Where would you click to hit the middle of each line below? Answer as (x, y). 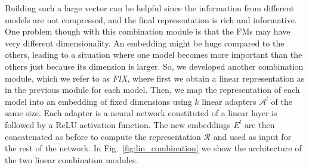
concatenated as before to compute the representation (103, 136)
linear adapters (229, 101)
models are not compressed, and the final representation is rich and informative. (151, 19)
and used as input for (252, 136)
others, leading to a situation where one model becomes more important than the (154, 55)
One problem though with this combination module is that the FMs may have (148, 31)
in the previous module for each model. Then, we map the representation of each (152, 90)
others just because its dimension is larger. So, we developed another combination (154, 66)
